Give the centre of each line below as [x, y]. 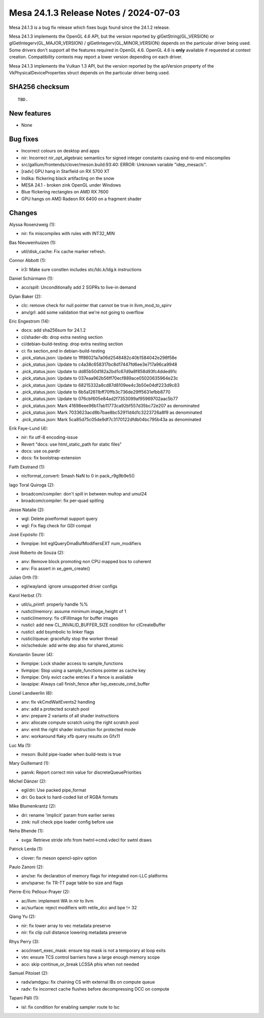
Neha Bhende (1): [26, 831]
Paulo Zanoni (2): [26, 867]
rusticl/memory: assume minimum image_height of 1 [74, 611]
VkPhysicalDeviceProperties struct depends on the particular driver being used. [89, 72]
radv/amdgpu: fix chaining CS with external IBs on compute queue [88, 982]
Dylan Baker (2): [25, 296]
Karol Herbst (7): [26, 595]
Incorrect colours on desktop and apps [60, 151]
